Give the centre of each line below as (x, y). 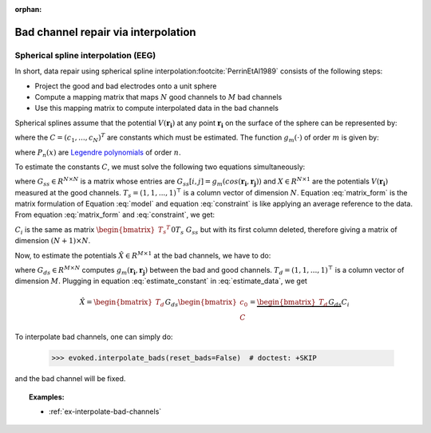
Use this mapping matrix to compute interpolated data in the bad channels (157, 108)
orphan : (28, 9)
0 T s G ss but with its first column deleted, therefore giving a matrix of (284, 230)
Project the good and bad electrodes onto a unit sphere (126, 86)
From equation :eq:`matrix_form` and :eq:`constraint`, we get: (115, 215)
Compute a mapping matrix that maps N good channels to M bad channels (158, 96)
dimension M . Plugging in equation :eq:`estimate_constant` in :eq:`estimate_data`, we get (161, 281)
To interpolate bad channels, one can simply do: (94, 337)
